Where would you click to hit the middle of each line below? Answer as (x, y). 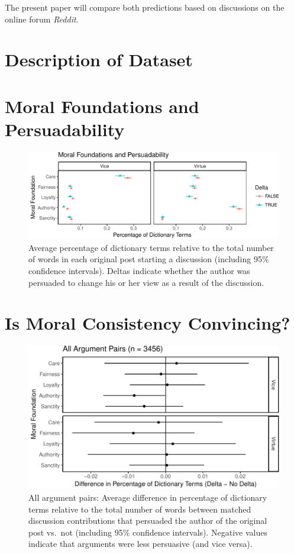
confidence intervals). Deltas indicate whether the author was (139, 271)
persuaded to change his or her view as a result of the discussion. (146, 282)
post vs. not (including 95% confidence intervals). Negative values (148, 532)
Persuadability (65, 129)
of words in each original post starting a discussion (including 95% (149, 259)
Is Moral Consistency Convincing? (148, 323)
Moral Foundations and (102, 106)
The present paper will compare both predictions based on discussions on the (145, 7)
